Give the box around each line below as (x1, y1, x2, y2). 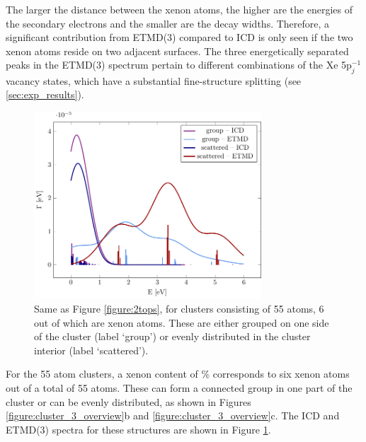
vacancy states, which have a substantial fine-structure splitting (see (6, 73, 302, 88)
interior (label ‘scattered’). (34, 342, 149, 357)
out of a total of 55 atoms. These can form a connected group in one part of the (6, 380, 353, 395)
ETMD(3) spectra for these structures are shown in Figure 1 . (6, 421, 271, 436)
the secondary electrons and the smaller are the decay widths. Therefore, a (6, 16, 330, 30)
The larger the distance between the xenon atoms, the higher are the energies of (6, 2, 353, 16)
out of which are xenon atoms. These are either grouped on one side (34, 315, 329, 330)
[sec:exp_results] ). (6, 87, 84, 102)
